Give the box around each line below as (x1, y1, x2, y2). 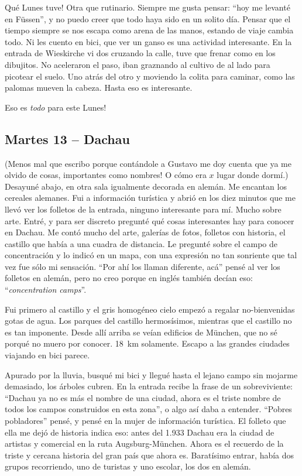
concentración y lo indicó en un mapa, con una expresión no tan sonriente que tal (5, 249, 297, 261)
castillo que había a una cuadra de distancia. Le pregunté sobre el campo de (5, 237, 278, 249)
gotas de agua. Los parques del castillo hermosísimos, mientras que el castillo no (5, 314, 292, 327)
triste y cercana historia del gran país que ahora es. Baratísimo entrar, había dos (5, 448, 294, 461)
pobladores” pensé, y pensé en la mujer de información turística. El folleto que (5, 415, 286, 427)
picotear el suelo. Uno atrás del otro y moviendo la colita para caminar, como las (5, 70, 295, 82)
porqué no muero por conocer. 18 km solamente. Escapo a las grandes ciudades (5, 337, 290, 350)
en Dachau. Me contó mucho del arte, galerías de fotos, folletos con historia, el (5, 226, 286, 238)
